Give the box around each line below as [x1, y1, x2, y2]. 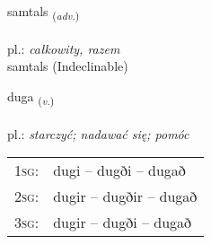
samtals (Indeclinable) [7, 57, 128, 75]
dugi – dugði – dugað [53, 160, 186, 181]
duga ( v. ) [7, 86, 55, 108]
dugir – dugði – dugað [53, 212, 192, 233]
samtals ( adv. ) [7, 2, 80, 22]
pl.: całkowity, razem [7, 39, 120, 57]
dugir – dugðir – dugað [53, 186, 198, 207]
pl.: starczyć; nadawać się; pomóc [7, 124, 189, 143]
